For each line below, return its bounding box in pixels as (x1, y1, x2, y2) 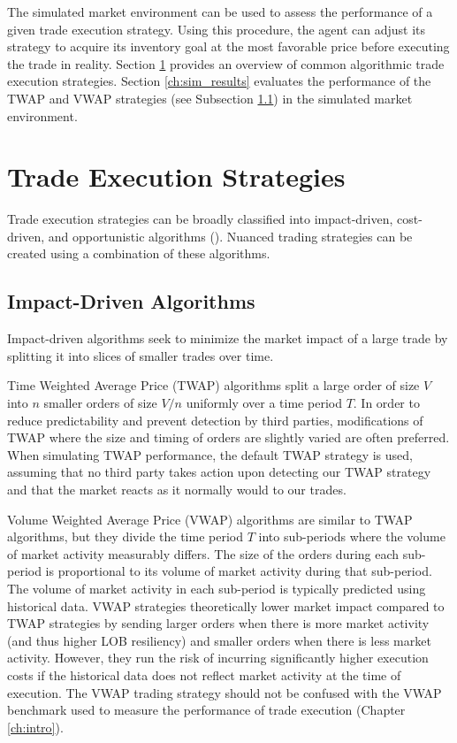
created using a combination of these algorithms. (7, 244, 270, 263)
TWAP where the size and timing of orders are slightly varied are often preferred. (7, 428, 450, 447)
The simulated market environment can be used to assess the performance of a (7, 3, 433, 20)
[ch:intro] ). (7, 717, 64, 736)
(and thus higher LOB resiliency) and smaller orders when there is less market (7, 631, 431, 649)
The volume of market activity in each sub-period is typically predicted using (7, 578, 426, 597)
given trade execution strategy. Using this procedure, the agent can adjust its (7, 19, 426, 38)
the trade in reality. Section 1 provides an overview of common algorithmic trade (7, 54, 445, 73)
